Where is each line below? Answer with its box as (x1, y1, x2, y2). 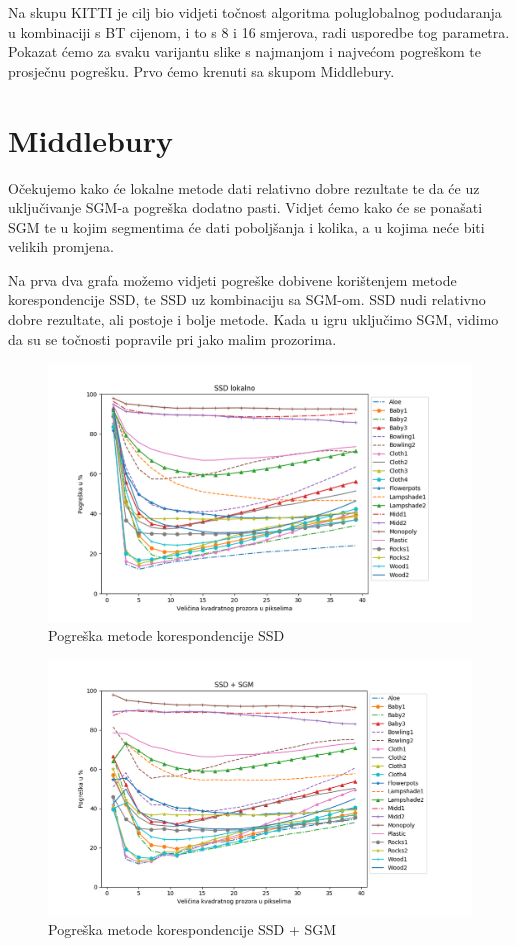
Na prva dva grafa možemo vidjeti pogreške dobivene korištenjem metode (8, 269, 457, 290)
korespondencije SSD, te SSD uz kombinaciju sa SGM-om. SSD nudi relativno (8, 289, 486, 310)
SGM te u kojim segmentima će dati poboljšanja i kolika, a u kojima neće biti (8, 216, 485, 237)
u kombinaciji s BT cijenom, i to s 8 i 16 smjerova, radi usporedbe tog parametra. (8, 21, 510, 42)
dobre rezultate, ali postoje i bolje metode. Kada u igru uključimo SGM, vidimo (8, 309, 499, 330)
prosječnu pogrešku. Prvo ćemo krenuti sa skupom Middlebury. (8, 60, 395, 81)
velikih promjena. (8, 236, 114, 257)
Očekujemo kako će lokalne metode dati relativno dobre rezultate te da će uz (8, 177, 480, 198)
